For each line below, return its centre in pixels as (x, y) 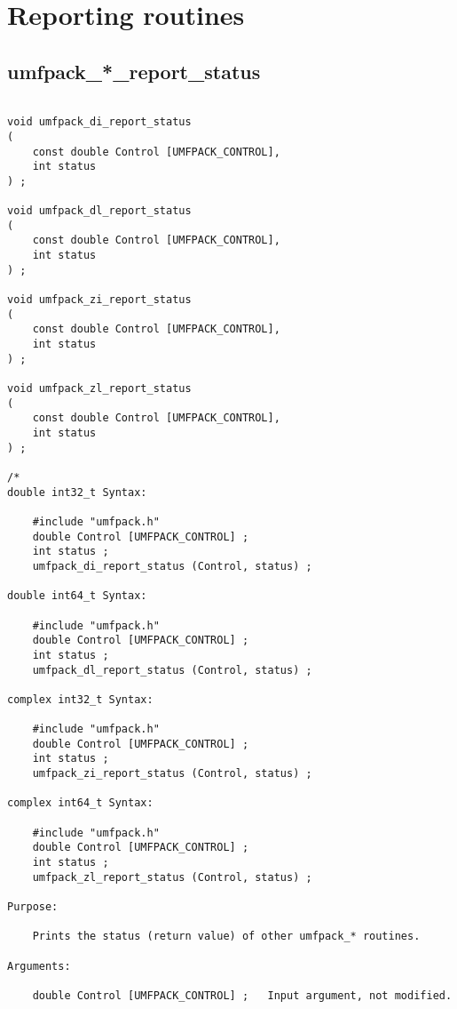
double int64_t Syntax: (77, 596)
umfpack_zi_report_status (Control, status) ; (172, 774)
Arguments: (39, 966)
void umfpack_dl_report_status (99, 211)
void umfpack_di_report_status (99, 122)
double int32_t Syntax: (77, 492)
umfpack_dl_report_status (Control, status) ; (172, 670)
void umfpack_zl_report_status (99, 389)
